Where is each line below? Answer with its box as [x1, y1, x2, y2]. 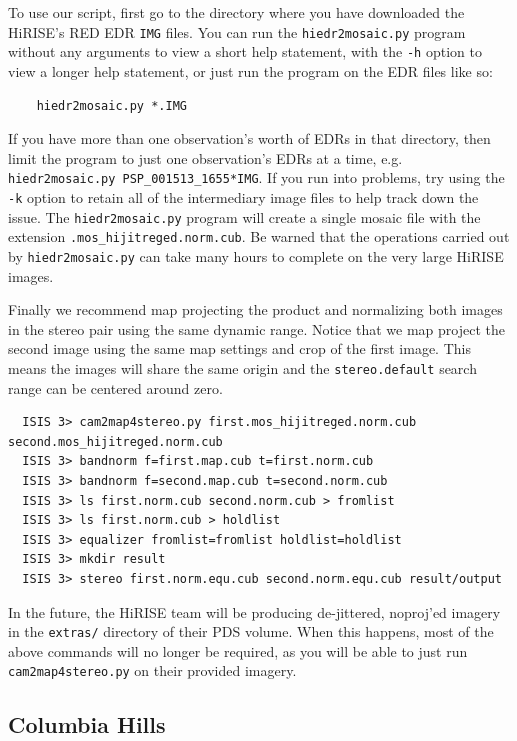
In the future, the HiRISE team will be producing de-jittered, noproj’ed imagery [8, 601, 501, 622]
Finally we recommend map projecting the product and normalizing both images [8, 299, 503, 320]
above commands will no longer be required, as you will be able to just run [8, 640, 468, 661]
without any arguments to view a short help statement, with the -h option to [8, 41, 482, 62]
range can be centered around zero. [8, 377, 223, 398]
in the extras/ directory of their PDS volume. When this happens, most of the [8, 621, 494, 642]
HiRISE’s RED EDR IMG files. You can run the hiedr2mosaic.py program [8, 21, 466, 42]
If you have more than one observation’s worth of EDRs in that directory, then [8, 128, 491, 149]
